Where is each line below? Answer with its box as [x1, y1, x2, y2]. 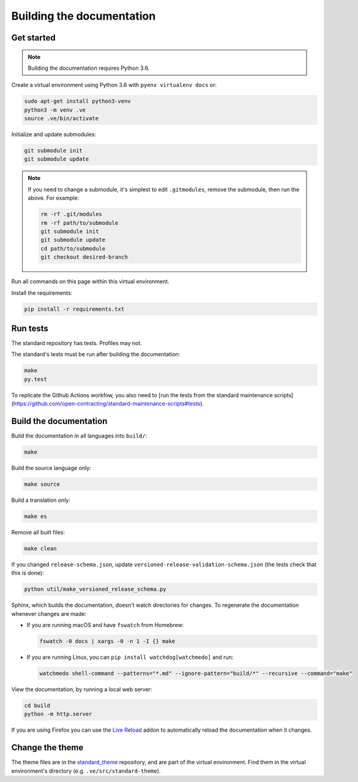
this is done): [11, 569, 44, 577]
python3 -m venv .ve [24, 106, 86, 113]
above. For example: [28, 194, 80, 202]
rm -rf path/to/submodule [40, 219, 119, 226]
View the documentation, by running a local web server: [11, 686, 152, 693]
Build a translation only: [11, 496, 70, 504]
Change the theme [11, 742, 84, 753]
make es [24, 513, 47, 520]
